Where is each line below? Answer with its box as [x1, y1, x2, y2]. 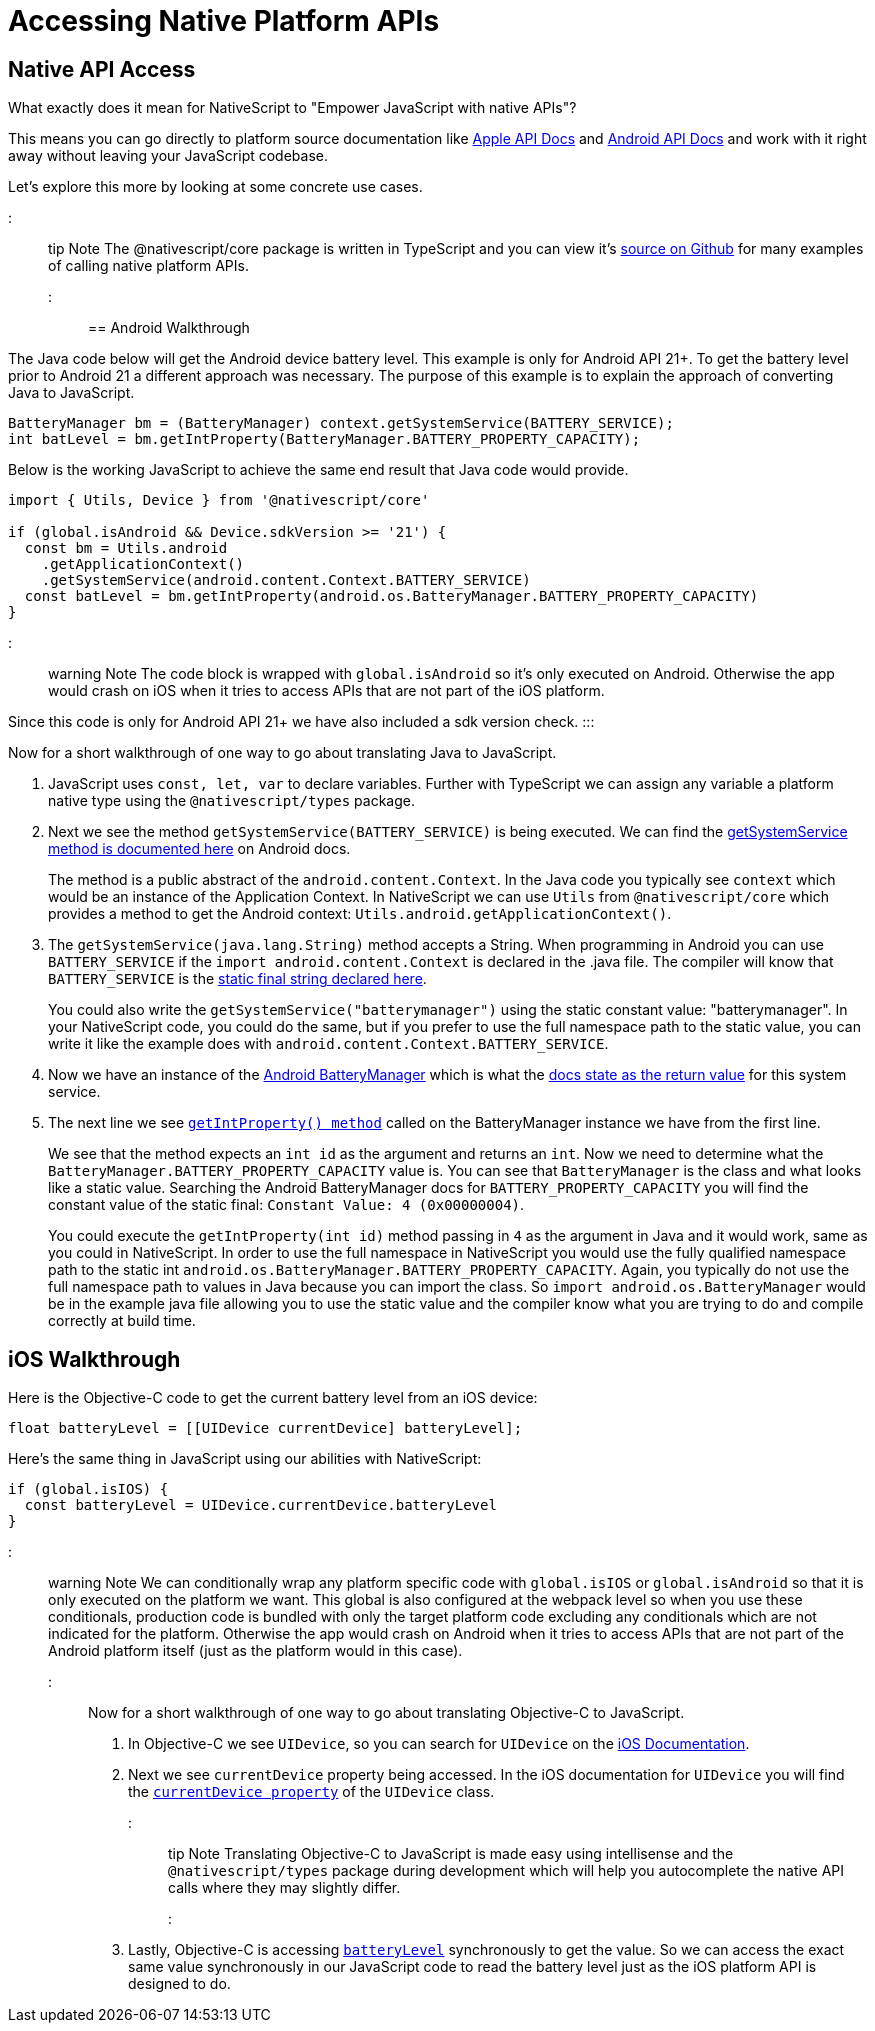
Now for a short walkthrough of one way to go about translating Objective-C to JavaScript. [88, 1704, 685, 1722]
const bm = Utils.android [24, 540, 228, 557]
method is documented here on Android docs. [48, 840, 351, 858]
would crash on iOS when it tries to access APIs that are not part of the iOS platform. [48, 682, 605, 700]
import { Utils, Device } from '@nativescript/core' [8, 492, 430, 509]
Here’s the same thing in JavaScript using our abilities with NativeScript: [8, 1450, 482, 1468]
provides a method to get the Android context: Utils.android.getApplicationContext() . [48, 905, 672, 923]
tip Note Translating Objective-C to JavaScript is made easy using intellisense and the [168, 1845, 734, 1863]
